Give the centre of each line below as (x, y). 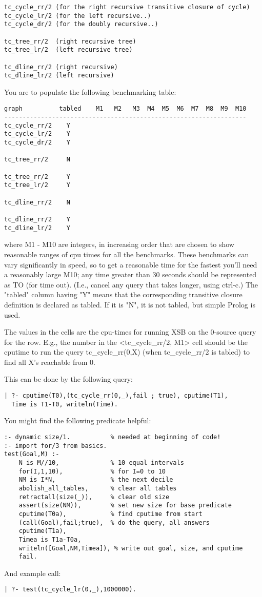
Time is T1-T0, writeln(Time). (65, 404)
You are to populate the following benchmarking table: (90, 91)
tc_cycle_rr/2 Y (37, 125)
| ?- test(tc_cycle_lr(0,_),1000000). (70, 590)
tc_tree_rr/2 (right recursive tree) (70, 41)
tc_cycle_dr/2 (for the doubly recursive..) (81, 24)
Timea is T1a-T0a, (50, 539)
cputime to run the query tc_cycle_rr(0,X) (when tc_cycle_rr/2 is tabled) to (127, 352)
